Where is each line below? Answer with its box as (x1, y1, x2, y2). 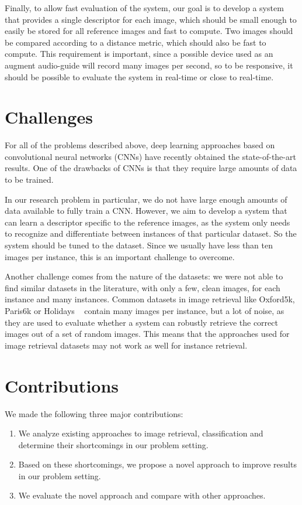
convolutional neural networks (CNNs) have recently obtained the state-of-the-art (5, 150, 296, 162)
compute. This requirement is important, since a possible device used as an (5, 47, 273, 60)
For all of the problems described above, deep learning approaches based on (5, 139, 275, 151)
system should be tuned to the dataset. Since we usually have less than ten (5, 239, 273, 251)
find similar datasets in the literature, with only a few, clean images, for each (5, 281, 280, 294)
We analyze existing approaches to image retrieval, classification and (18, 427, 263, 439)
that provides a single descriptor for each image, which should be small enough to (5, 13, 297, 25)
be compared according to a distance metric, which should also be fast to (5, 36, 266, 48)
